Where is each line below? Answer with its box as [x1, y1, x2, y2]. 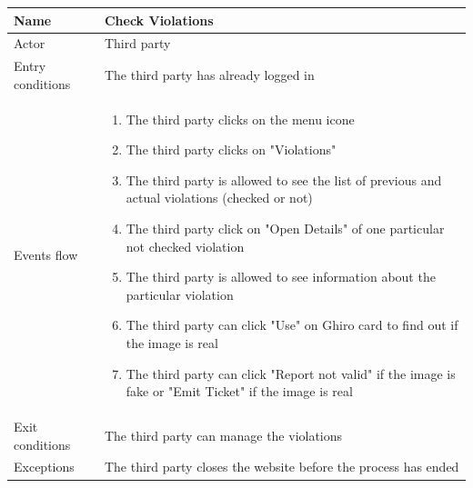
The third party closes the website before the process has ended [104, 457, 459, 476]
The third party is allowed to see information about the [126, 267, 436, 286]
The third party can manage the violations [104, 425, 343, 444]
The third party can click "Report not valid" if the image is [126, 364, 456, 383]
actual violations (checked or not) [126, 188, 313, 207]
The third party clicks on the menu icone [126, 109, 355, 128]
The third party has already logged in [104, 65, 315, 84]
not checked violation [126, 236, 245, 255]
